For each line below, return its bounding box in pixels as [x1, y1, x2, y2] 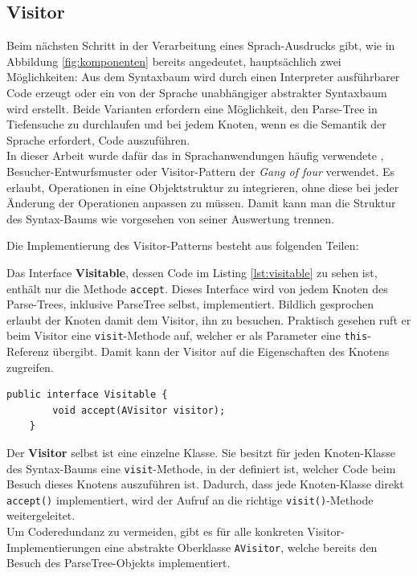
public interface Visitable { [6, 389, 168, 401]
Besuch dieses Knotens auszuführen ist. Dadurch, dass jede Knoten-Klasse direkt [6, 476, 404, 492]
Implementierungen [6, 538, 101, 555]
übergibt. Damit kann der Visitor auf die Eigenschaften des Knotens [52, 343, 390, 360]
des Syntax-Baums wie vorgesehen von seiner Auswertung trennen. [6, 210, 334, 227]
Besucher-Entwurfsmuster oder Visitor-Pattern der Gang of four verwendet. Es [6, 162, 395, 179]
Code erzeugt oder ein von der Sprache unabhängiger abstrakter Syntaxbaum [6, 84, 387, 100]
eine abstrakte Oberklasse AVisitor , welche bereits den [104, 538, 378, 555]
